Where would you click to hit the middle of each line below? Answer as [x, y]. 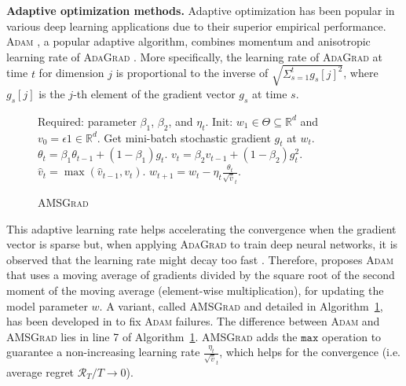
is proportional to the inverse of [192, 73]
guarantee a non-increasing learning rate [103, 352]
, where [361, 73]
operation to [351, 336]
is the [52, 93]
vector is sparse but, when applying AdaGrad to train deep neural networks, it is [202, 244]
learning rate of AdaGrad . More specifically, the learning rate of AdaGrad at [194, 56]
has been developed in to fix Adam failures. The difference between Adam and [193, 321]
